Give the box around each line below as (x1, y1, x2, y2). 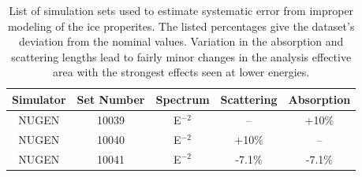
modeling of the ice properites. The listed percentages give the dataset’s (7, 17, 355, 34)
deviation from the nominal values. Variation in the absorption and (18, 33, 344, 50)
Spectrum (155, 90, 210, 107)
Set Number (77, 90, 145, 107)
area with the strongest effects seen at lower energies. (53, 64, 310, 80)
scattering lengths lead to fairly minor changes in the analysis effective (11, 48, 352, 65)
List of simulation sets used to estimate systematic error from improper (9, 2, 354, 18)
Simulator (12, 90, 66, 107)
